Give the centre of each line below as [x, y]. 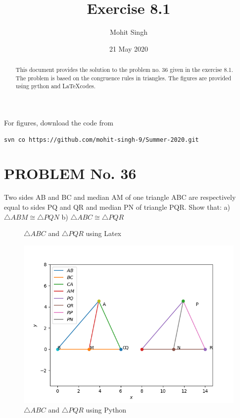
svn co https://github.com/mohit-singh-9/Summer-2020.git [101, 140]
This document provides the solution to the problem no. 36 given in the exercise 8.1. [124, 70]
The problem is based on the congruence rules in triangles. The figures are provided [123, 78]
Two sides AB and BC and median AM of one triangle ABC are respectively [120, 197]
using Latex [104, 233]
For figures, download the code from [59, 123]
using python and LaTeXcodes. [55, 86]
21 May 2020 [129, 48]
